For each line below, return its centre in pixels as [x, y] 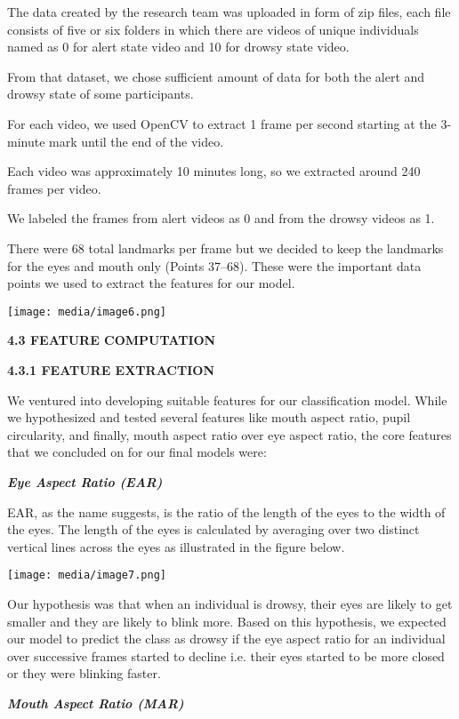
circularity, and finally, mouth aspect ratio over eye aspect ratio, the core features [229, 434]
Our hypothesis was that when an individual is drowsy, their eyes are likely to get [230, 603]
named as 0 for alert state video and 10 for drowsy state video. [178, 47]
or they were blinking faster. [84, 673]
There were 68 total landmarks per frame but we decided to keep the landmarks [225, 248]
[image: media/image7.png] [87, 575]
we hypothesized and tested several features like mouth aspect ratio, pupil [209, 417]
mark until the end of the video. [137, 141]
